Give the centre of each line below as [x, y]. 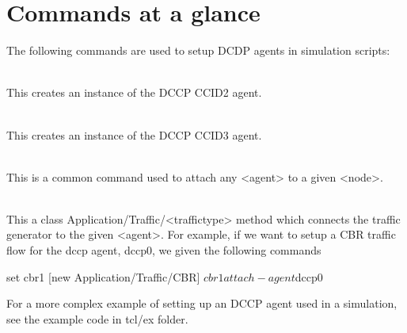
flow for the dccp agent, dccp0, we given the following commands [164, 250]
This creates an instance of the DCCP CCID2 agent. [134, 92]
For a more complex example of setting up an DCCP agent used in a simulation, [202, 303]
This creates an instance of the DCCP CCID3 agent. [134, 134]
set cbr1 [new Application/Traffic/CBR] [103, 276]
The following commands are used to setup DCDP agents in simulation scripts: [198, 50]
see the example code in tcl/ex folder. [97, 318]
